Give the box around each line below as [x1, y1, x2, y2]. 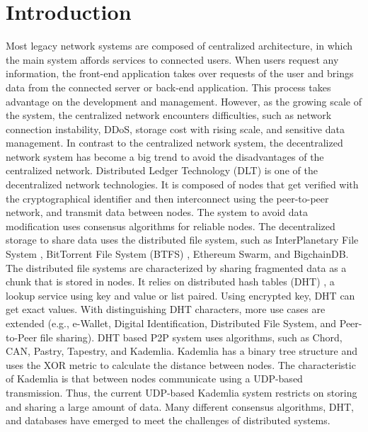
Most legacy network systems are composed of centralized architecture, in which [6, 38, 353, 53]
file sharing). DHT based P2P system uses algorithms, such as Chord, [40, 329, 343, 344]
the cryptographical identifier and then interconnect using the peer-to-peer [6, 191, 329, 205]
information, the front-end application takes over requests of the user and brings [6, 66, 354, 81]
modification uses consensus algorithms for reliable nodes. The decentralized [6, 218, 335, 233]
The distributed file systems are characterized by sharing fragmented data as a [6, 260, 347, 275]
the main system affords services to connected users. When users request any [6, 52, 339, 67]
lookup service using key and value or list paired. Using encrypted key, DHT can [6, 288, 355, 302]
